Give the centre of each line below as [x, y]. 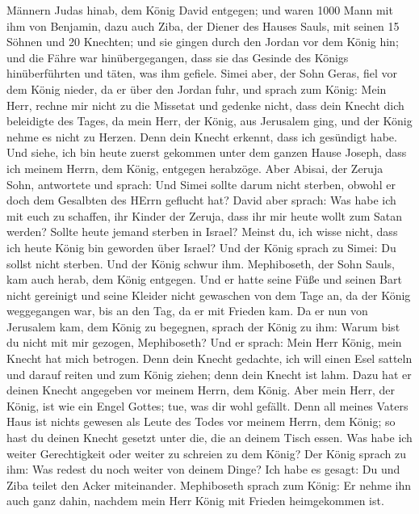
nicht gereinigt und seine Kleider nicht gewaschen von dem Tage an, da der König [209, 295]
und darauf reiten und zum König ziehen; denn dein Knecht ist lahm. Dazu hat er [209, 374]
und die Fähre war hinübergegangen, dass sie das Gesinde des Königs [178, 57]
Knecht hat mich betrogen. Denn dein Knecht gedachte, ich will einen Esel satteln [209, 358]
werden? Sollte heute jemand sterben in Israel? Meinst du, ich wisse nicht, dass [202, 232]
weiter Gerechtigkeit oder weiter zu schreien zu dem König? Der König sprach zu [206, 453]
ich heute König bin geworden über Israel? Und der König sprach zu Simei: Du [201, 247]
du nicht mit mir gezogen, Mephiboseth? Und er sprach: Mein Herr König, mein [204, 342]
